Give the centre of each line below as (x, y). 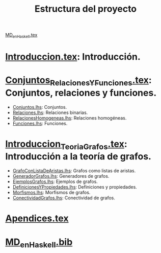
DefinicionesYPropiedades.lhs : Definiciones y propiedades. (75, 187)
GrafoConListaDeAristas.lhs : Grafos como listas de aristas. (74, 171)
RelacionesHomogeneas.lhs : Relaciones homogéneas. (70, 118)
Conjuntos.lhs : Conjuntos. (40, 107)
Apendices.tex (37, 218)
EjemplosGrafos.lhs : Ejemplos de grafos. (55, 181)
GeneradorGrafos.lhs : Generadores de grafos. (61, 176)
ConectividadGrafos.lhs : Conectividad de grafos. (64, 198)
